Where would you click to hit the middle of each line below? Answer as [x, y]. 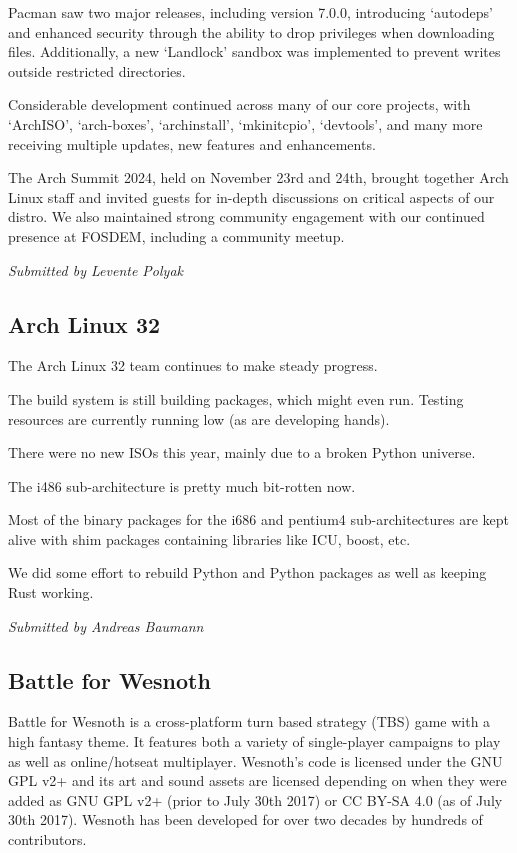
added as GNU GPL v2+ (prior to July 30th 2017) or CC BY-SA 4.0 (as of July [255, 799]
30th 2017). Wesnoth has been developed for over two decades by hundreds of [245, 819]
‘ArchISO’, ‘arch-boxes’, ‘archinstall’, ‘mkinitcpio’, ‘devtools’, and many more [245, 123]
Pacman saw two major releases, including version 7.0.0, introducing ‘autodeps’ [250, 12]
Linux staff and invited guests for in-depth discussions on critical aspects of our [251, 196]
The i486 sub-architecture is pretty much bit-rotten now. [182, 485]
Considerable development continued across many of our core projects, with [239, 104]
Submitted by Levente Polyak [95, 269]
